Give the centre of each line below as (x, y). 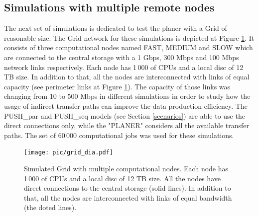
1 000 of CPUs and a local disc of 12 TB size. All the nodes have (122, 178)
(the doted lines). (50, 207)
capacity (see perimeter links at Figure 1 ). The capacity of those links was (117, 86)
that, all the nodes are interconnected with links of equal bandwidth (128, 197)
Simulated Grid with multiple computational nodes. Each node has (126, 168)
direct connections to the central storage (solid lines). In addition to (128, 188)
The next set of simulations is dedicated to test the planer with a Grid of (116, 28)
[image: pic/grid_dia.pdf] (68, 153)
